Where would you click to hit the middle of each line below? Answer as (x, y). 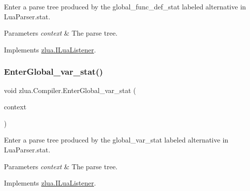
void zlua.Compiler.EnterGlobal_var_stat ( (70, 90)
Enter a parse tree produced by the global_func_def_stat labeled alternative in (125, 6)
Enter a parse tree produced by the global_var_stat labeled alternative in (116, 140)
